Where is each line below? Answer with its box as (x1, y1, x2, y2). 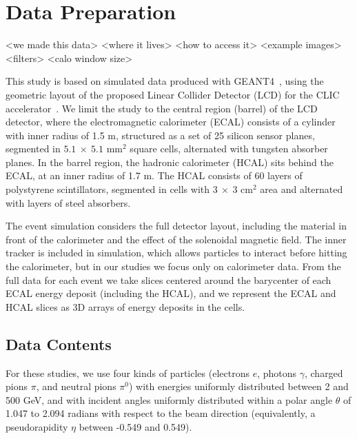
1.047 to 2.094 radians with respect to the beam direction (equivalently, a (6, 406, 316, 420)
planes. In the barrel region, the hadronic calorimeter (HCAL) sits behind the (6, 154, 334, 169)
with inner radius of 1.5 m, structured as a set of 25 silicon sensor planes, (6, 127, 315, 142)
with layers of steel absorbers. (6, 195, 131, 210)
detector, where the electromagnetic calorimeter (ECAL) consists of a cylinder (6, 114, 336, 129)
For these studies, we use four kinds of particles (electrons (6, 365, 249, 380)
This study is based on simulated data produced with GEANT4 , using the (6, 74, 324, 88)
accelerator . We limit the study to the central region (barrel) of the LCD (6, 101, 318, 115)
